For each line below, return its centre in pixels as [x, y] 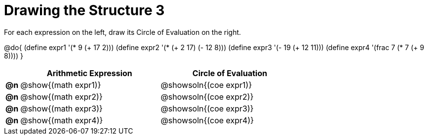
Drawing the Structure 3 [84, 10]
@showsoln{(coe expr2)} [207, 97]
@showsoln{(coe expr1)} [206, 85]
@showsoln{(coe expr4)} [207, 120]
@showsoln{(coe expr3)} [207, 108]
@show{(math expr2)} [61, 97]
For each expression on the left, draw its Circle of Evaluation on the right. [123, 32]
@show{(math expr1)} [61, 85]
